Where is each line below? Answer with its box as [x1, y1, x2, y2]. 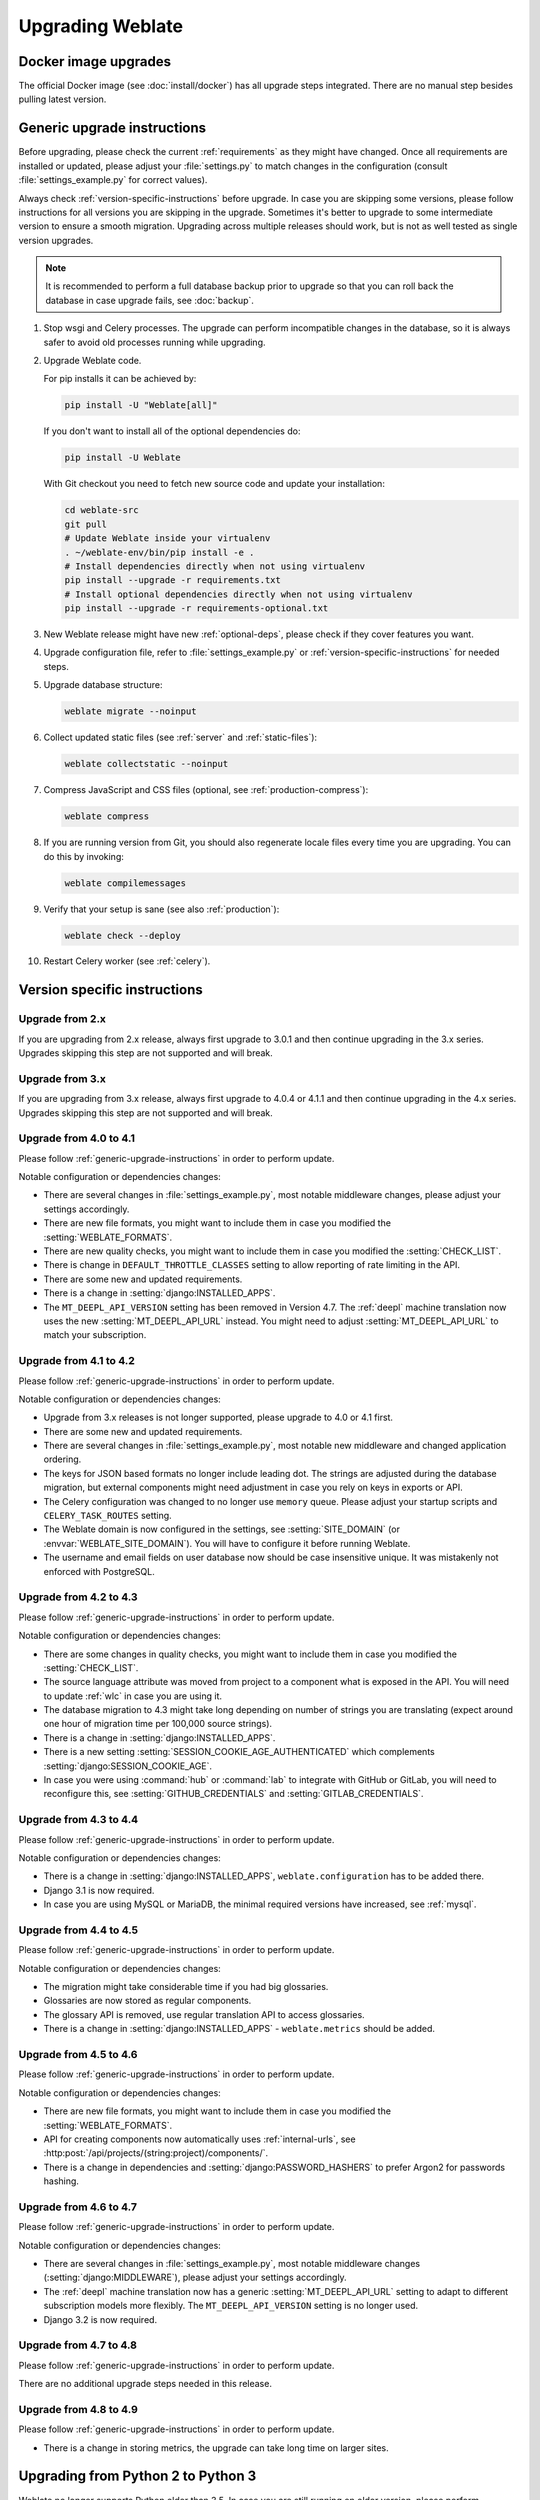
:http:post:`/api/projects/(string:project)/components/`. [43, 2147, 269, 2159]
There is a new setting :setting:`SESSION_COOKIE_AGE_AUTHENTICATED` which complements [43, 1746, 435, 1758]
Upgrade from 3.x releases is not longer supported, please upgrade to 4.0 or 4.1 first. [43, 1411, 394, 1424]
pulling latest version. [18, 93, 107, 105]
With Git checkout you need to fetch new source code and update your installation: [43, 478, 385, 490]
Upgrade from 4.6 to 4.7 [18, 2200, 137, 2214]
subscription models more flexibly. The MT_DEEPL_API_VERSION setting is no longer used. [43, 2300, 419, 2312]
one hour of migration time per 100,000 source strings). [43, 1718, 273, 1730]
